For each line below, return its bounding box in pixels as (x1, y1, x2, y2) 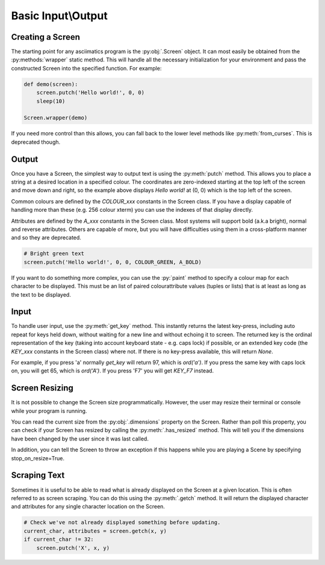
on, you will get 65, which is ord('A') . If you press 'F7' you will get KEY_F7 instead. (11, 367, 214, 374)
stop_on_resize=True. (11, 454, 64, 462)
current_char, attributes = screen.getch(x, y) (23, 527, 167, 534)
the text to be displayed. (11, 291, 72, 298)
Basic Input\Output (11, 9, 108, 22)
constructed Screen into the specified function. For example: (11, 64, 162, 72)
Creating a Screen (11, 32, 81, 42)
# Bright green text (23, 250, 84, 257)
